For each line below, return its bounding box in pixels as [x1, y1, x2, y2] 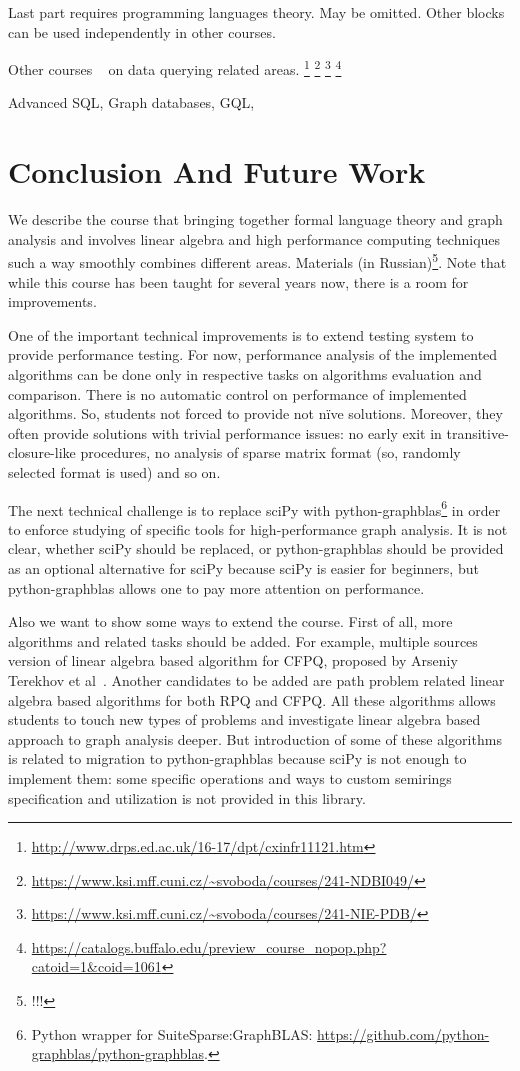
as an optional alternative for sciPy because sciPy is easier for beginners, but [8, 557, 479, 578]
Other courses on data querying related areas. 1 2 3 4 [8, 56, 342, 79]
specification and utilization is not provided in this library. [8, 787, 366, 808]
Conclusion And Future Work [8, 151, 426, 192]
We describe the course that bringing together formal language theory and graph [8, 209, 503, 230]
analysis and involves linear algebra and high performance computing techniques [8, 228, 501, 249]
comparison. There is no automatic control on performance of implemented [8, 383, 467, 404]
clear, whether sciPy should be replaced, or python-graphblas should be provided [8, 538, 504, 559]
